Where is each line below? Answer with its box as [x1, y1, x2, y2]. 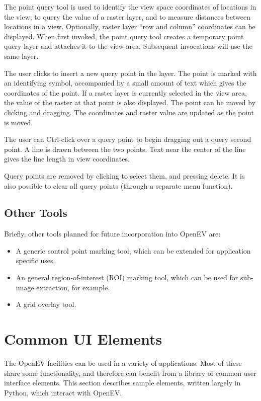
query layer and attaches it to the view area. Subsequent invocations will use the [4, 41, 252, 51]
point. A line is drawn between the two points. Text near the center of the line [4, 143, 246, 154]
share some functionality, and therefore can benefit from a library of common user [4, 367, 256, 378]
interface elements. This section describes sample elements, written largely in [4, 377, 241, 388]
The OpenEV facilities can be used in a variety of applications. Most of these [4, 357, 242, 368]
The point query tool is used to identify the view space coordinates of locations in [4, 2, 256, 12]
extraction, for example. [36, 282, 110, 292]
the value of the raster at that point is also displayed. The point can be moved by [4, 97, 256, 108]
